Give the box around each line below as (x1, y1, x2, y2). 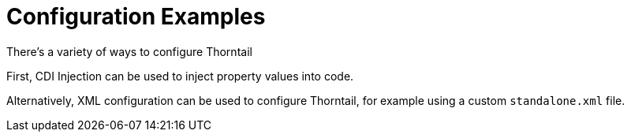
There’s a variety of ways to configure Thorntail (6, 44, 252, 58)
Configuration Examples (6, 3, 266, 30)
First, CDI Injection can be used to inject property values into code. (6, 69, 354, 83)
